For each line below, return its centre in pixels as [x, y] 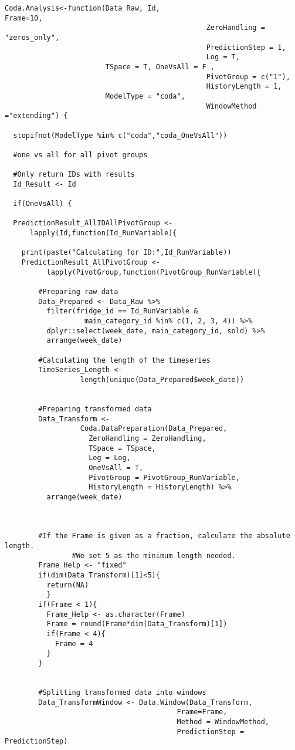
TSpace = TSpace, [122, 448]
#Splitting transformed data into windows [122, 692]
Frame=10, [24, 18]
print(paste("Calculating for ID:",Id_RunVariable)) [126, 253]
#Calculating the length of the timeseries [124, 360]
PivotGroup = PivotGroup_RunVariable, [164, 477]
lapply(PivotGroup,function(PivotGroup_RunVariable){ [154, 272]
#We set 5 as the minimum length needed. [154, 555]
